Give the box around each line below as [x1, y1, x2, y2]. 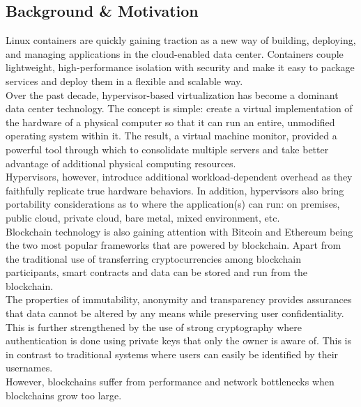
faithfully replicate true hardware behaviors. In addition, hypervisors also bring [6, 183, 344, 197]
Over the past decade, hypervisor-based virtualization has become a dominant [6, 87, 339, 102]
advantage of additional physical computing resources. [6, 155, 236, 170]
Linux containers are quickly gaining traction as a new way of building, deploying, [6, 33, 356, 47]
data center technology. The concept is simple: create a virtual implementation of [6, 101, 353, 116]
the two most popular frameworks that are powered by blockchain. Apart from [6, 238, 341, 252]
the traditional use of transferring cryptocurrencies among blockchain [6, 251, 302, 266]
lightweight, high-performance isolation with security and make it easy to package [6, 60, 355, 75]
